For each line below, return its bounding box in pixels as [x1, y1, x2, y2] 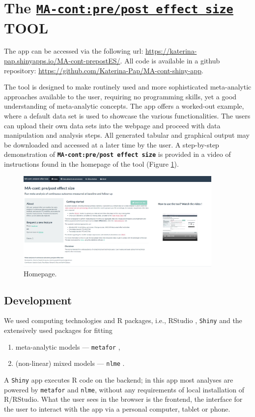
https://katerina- [145, 46, 197, 56]
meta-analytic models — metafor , [15, 341, 120, 352]
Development [4, 292, 72, 307]
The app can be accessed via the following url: [4, 46, 143, 56]
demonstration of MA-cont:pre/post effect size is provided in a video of [4, 149, 231, 159]
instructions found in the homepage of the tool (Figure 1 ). [4, 159, 179, 169]
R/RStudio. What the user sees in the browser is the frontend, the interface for [4, 394, 243, 404]
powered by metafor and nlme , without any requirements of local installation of [4, 384, 244, 394]
